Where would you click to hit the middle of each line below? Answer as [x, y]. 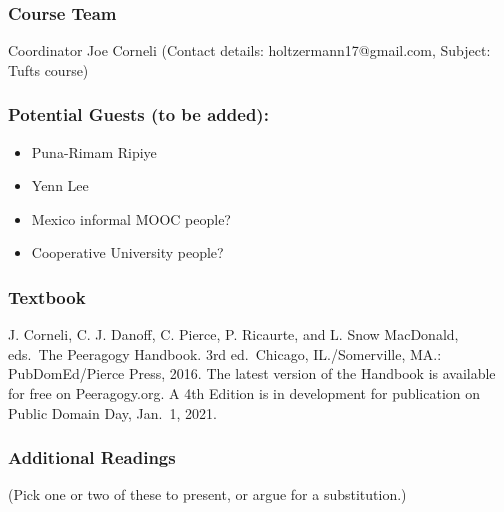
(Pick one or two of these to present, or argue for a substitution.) [207, 494]
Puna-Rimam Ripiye [94, 151]
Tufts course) [48, 69]
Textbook [47, 296]
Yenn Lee [60, 185]
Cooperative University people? [127, 252]
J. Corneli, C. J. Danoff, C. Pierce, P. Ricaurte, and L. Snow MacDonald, [233, 334]
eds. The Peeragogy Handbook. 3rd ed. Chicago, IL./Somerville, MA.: [225, 353]
